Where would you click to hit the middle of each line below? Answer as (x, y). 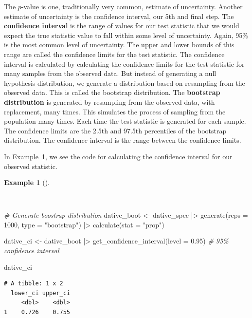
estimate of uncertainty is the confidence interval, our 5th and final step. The (119, 16)
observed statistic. (31, 166)
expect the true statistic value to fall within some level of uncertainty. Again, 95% (126, 35)
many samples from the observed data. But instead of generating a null (110, 73)
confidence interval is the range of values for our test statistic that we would (122, 26)
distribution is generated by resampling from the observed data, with (109, 102)
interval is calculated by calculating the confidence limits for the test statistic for (124, 64)
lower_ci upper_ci (41, 293)
